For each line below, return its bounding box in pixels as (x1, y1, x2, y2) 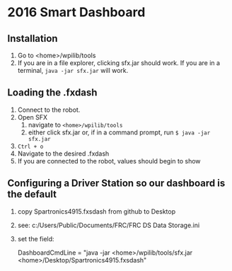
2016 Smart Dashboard (7, 4, 146, 21)
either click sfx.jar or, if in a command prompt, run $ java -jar (28, 128, 211, 137)
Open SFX (17, 113, 48, 121)
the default (7, 188, 57, 200)
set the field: (17, 234, 54, 243)
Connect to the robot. (17, 105, 81, 114)
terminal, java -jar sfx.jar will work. (17, 67, 129, 74)
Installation (7, 33, 58, 45)
